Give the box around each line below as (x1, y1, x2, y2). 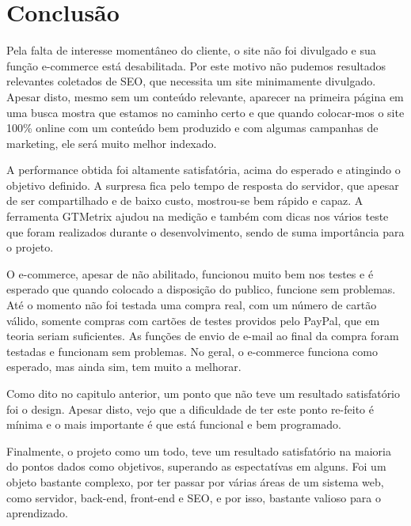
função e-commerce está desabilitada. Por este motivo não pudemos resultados (6, 57, 386, 74)
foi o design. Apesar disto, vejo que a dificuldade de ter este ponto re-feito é (6, 400, 374, 417)
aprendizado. (6, 505, 68, 521)
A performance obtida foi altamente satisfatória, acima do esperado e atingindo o (6, 161, 401, 178)
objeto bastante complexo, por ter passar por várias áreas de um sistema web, (6, 473, 384, 490)
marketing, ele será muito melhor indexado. (6, 134, 217, 151)
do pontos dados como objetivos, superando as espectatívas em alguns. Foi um (6, 458, 386, 475)
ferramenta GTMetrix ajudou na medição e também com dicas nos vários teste (6, 208, 389, 225)
